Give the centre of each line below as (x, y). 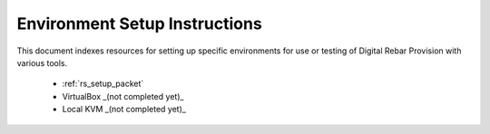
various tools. (42, 62)
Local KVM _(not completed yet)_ (124, 110)
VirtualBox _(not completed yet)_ (123, 96)
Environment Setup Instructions (139, 24)
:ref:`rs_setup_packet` (103, 84)
